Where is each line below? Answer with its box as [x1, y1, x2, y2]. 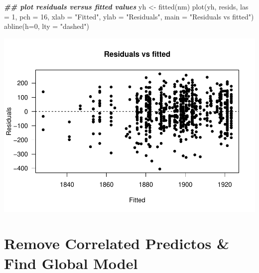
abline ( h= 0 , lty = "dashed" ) [4, 21, 89, 31]
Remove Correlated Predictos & [4, 233, 229, 254]
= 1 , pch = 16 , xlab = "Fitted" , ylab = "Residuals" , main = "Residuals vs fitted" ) [4, 11, 254, 21]
